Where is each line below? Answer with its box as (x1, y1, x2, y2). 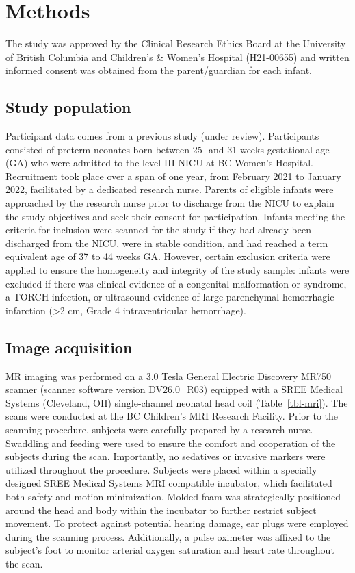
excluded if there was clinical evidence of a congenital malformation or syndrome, (5, 276, 347, 290)
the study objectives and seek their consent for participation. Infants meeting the (5, 209, 345, 223)
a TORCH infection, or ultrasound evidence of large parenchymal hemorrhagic (5, 290, 334, 304)
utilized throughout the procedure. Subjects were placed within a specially (5, 462, 317, 476)
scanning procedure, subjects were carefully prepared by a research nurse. (5, 422, 313, 436)
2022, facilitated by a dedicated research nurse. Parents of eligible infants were (5, 182, 334, 196)
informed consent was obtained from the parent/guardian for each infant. (5, 63, 312, 77)
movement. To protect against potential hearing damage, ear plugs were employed (5, 516, 349, 531)
